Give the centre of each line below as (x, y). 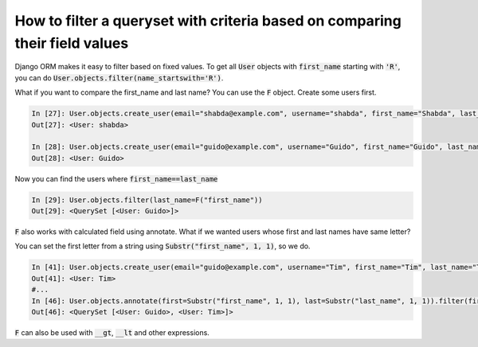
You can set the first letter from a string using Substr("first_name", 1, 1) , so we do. (163, 246)
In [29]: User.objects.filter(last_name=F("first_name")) (147, 200)
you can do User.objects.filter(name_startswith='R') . (119, 78)
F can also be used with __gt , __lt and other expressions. (112, 332)
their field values (72, 43)
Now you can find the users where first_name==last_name (116, 178)
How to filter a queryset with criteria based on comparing (208, 21)
